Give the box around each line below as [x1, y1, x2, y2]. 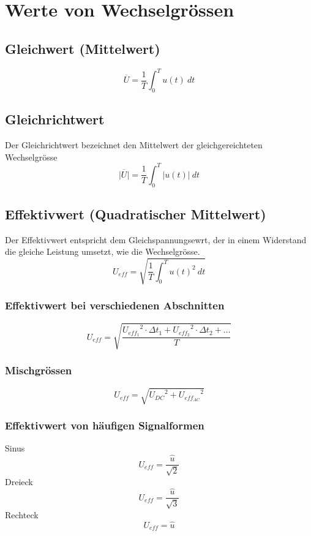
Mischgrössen [5, 363, 72, 378]
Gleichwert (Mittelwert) [5, 39, 160, 58]
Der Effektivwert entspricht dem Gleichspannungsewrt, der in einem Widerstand [5, 233, 307, 246]
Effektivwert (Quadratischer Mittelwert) [5, 204, 266, 223]
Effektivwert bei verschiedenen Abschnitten [5, 298, 225, 313]
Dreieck [5, 475, 33, 488]
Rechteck [5, 508, 39, 521]
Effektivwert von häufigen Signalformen [5, 417, 204, 432]
